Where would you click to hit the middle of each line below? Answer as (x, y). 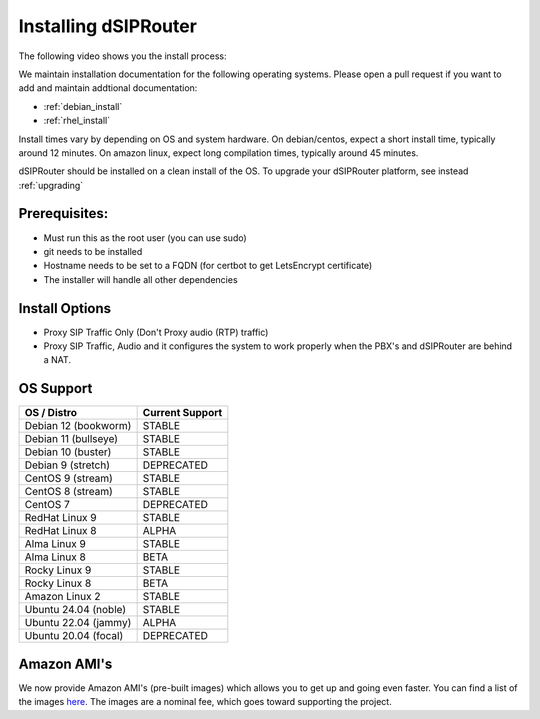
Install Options (65, 308)
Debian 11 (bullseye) (71, 439)
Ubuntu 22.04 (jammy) (78, 623)
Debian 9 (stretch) (67, 465)
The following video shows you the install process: (122, 56)
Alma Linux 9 (55, 544)
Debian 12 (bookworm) (78, 426)
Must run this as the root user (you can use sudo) (145, 237)
